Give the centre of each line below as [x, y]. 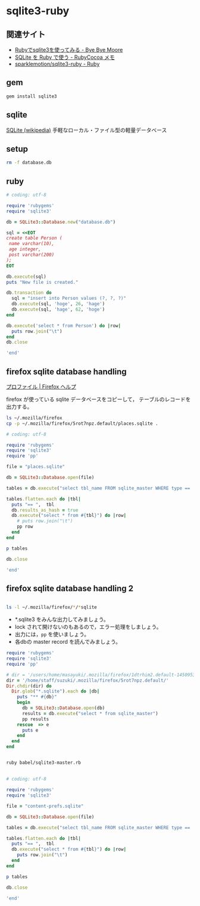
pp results [35, 719]
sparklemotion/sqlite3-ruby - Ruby [57, 64]
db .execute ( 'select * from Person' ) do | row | [63, 325]
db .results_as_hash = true [45, 510]
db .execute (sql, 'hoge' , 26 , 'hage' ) [58, 304]
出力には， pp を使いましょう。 [52, 634]
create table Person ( [34, 238]
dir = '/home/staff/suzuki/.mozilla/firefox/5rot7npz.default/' [87, 680]
